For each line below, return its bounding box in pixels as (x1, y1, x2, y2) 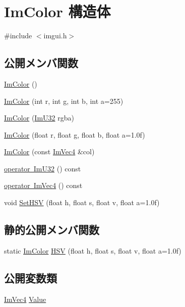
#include (4, 30, 32, 41)
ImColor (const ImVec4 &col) (4, 146, 95, 157)
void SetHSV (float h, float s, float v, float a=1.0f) (4, 197, 160, 208)
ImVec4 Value (4, 293, 46, 304)
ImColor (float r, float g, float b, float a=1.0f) (4, 129, 145, 140)
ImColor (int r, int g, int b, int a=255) (4, 95, 124, 106)
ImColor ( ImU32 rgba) (4, 112, 74, 123)
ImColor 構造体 (4, 1, 111, 22)
